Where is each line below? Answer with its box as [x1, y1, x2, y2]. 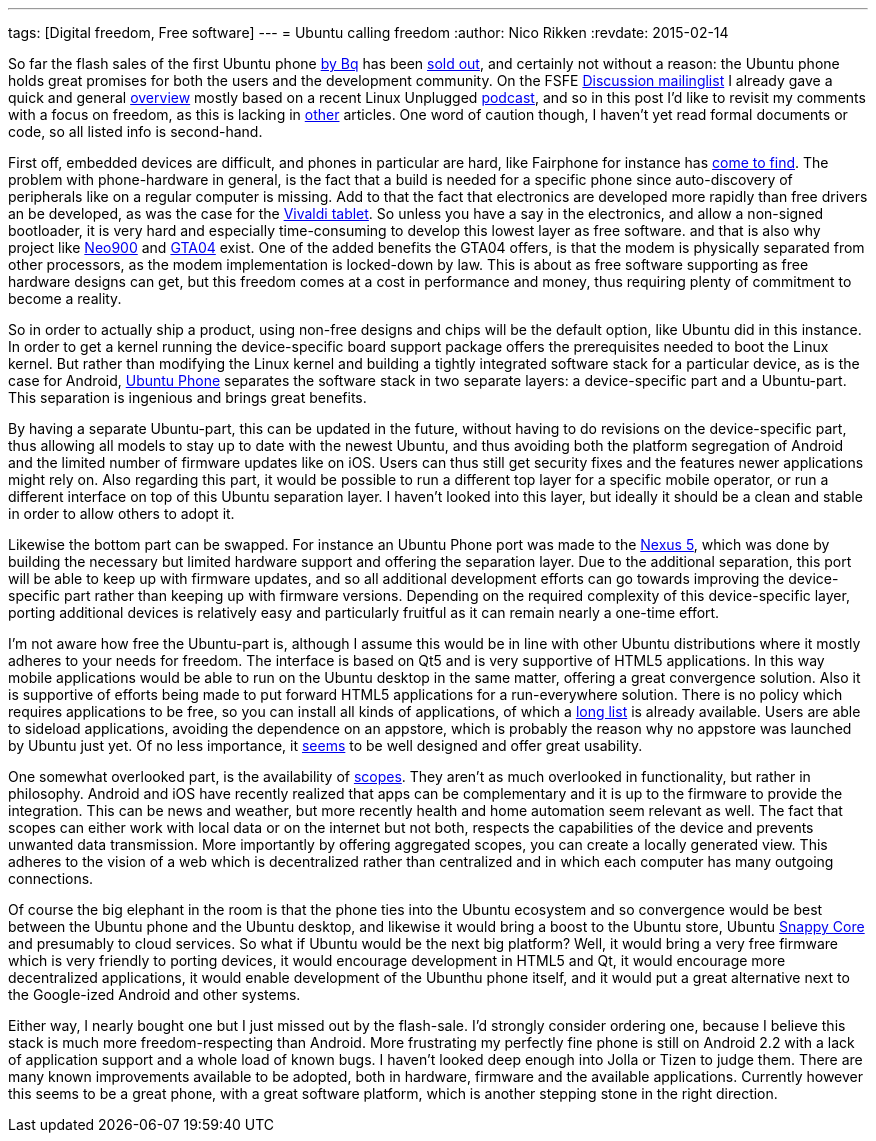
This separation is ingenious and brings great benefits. [8, 389, 367, 406]
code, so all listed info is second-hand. [8, 123, 263, 140]
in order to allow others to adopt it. [8, 505, 235, 522]
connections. [8, 870, 94, 887]
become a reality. [8, 290, 122, 307]
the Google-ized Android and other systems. [8, 986, 301, 1003]
